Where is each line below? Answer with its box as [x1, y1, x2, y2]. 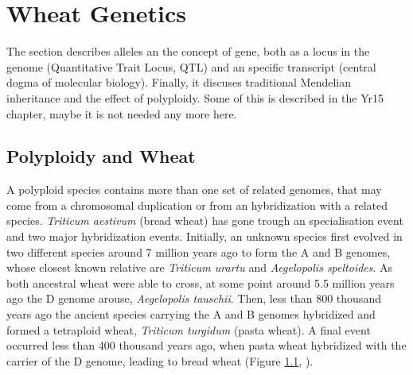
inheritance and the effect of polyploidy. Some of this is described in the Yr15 [6, 89, 384, 106]
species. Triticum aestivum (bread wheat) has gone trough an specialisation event [6, 212, 403, 229]
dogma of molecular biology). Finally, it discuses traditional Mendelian [6, 74, 352, 91]
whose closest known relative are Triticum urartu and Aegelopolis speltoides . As [6, 259, 393, 276]
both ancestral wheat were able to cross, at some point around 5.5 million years [6, 274, 395, 291]
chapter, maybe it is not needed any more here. [6, 105, 237, 122]
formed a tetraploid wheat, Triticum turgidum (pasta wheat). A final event [6, 321, 371, 338]
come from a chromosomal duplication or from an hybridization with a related [6, 196, 388, 213]
